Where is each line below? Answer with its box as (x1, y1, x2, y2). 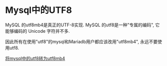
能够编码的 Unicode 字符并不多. (5, 28, 70, 34)
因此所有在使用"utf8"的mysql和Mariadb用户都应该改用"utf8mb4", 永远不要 (5, 38, 158, 45)
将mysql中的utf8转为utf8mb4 (5, 55, 65, 61)
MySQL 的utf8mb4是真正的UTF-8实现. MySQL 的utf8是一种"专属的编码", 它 (5, 22, 160, 28)
